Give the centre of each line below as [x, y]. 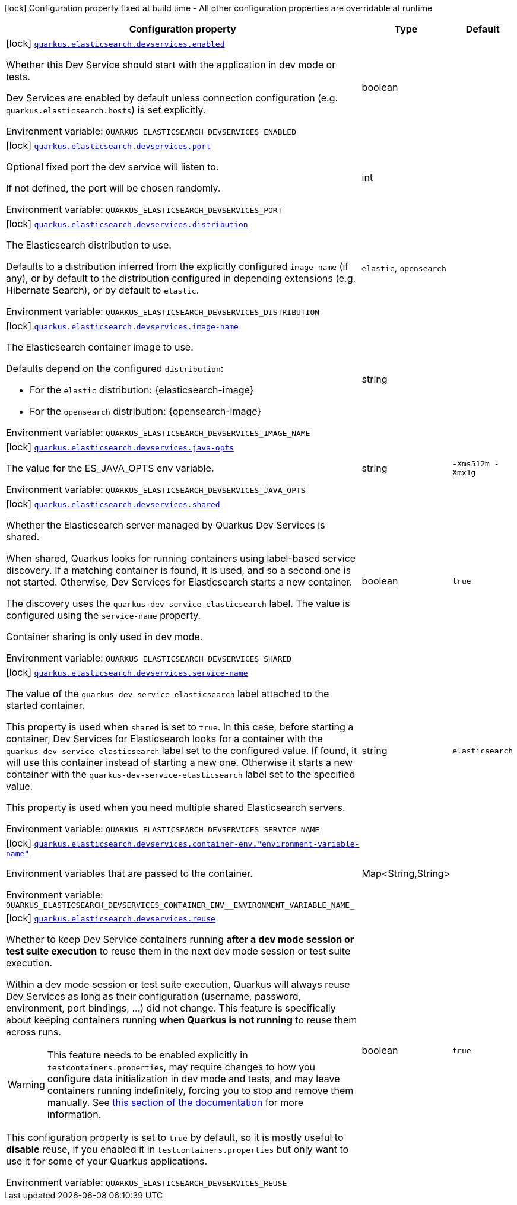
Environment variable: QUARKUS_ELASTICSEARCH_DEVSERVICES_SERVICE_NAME [163, 829]
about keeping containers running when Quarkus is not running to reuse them [182, 1020]
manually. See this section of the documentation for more [175, 1102]
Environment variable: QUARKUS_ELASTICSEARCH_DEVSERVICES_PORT [144, 209]
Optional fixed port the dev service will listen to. [112, 167]
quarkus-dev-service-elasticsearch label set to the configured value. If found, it [182, 751]
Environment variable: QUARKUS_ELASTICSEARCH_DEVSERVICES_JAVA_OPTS [156, 489]
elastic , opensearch [404, 268]
